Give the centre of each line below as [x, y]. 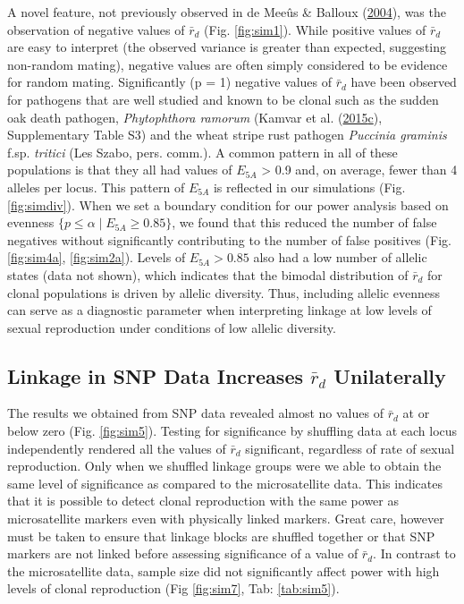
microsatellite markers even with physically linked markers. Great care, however [226, 519]
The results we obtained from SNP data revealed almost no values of [195, 413]
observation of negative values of [96, 29]
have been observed [404, 82]
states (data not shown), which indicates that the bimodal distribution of [208, 274]
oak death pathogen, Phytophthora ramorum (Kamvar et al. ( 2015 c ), [195, 117]
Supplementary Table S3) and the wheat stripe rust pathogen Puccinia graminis [227, 135]
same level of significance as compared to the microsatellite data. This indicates [225, 483]
